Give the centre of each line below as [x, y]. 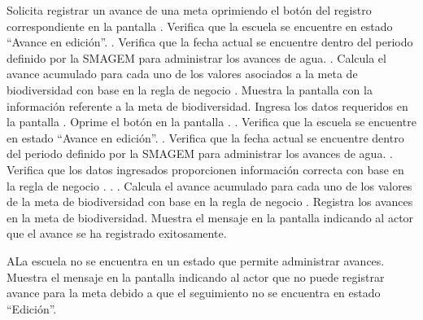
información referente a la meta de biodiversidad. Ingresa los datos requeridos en [207, 105]
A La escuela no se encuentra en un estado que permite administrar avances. [196, 260]
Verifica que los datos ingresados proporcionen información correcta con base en [205, 169]
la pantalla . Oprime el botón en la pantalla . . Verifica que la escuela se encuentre [211, 122]
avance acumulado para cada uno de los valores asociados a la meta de [182, 74]
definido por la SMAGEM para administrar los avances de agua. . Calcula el [196, 57]
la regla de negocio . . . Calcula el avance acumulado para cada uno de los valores [209, 185]
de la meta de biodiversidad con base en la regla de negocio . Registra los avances [210, 202]
